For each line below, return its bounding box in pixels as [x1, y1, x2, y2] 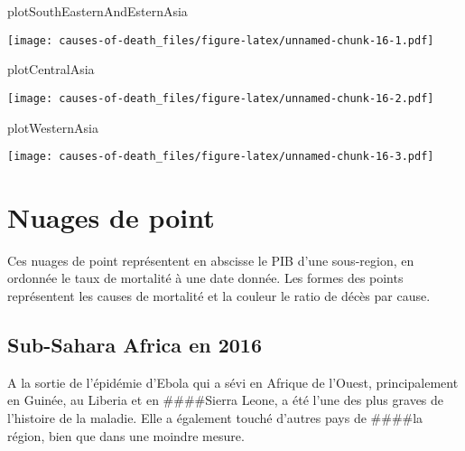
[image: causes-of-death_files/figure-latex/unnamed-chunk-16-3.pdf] [7, 150, 434, 164]
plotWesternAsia [7, 117, 98, 136]
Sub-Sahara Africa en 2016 [7, 331, 262, 359]
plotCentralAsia [7, 60, 95, 79]
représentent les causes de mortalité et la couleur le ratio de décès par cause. [7, 287, 431, 305]
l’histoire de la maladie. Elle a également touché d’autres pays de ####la [7, 409, 423, 428]
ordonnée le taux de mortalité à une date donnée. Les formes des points [7, 268, 404, 287]
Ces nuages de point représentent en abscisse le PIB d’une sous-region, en [7, 250, 414, 269]
